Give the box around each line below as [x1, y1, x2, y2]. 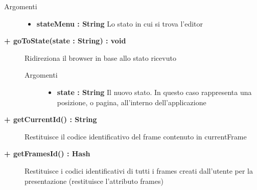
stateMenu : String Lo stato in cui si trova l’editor [36, 18, 203, 29]
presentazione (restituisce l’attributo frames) [25, 175, 163, 186]
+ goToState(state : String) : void [4, 35, 126, 46]
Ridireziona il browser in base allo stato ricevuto [25, 52, 176, 63]
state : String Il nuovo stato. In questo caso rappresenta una [57, 86, 252, 97]
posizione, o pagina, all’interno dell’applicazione [57, 97, 206, 107]
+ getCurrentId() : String [4, 114, 97, 125]
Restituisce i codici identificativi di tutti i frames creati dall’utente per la [25, 165, 253, 176]
